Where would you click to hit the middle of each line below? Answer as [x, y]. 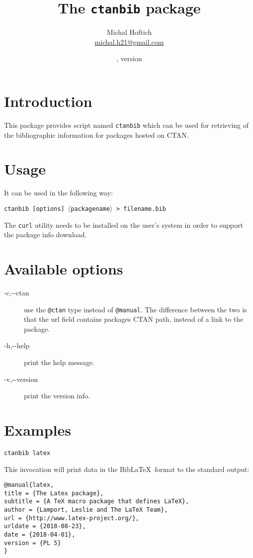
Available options [64, 269]
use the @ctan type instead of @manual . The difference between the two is [135, 309]
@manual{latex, [29, 485]
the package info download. [45, 234]
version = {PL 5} [33, 543]
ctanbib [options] [34, 209]
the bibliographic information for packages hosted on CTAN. [96, 135]
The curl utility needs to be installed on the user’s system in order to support [124, 225]
